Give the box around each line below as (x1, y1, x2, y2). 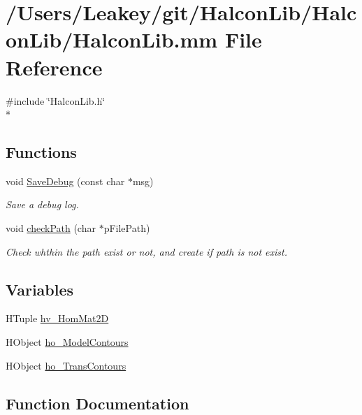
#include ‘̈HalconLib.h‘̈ (6, 93, 106, 108)
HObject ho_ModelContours (6, 335, 129, 349)
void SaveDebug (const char (6, 173, 125, 188)
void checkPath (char (6, 221, 96, 235)
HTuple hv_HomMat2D (6, 311, 109, 326)
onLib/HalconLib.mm (6, 25, 218, 54)
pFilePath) (103, 221, 150, 235)
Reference (6, 52, 103, 81)
